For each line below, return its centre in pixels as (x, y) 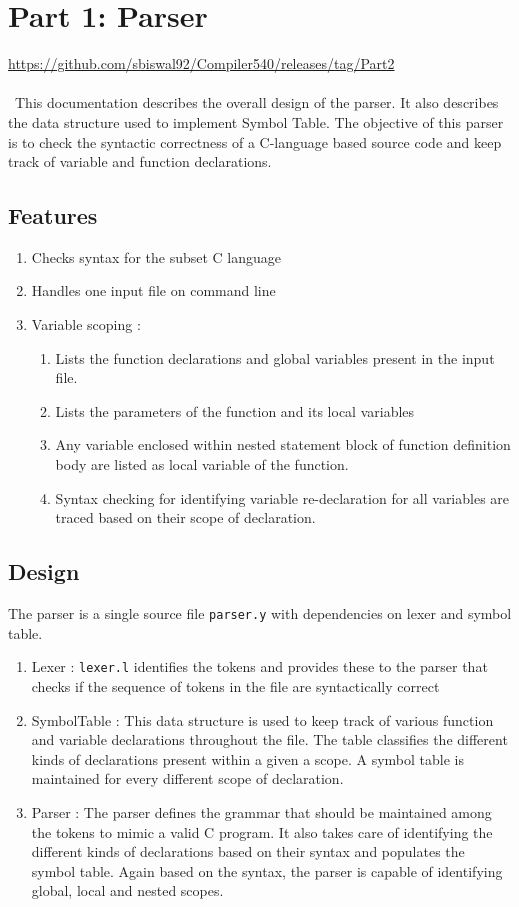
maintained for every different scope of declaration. (187, 778)
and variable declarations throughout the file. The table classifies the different (269, 739)
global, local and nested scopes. (127, 890)
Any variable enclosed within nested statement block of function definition (283, 444)
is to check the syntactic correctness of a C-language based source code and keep (255, 141)
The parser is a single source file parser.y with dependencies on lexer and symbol (260, 613)
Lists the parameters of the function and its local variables (235, 410)
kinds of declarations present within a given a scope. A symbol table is (247, 758)
